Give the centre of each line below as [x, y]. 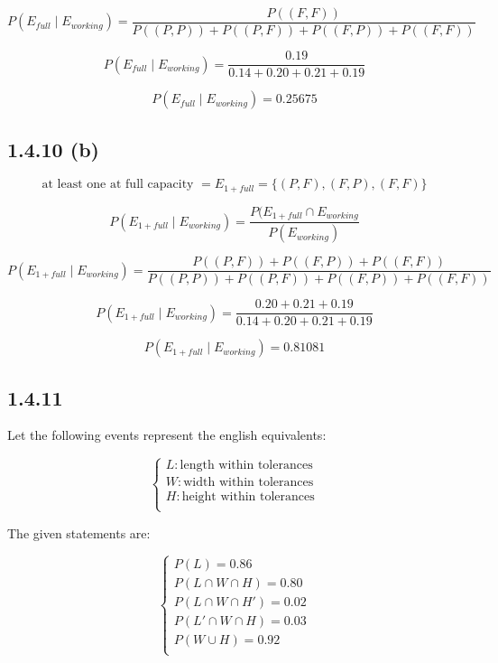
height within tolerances [248, 497]
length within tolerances [246, 466]
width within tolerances [249, 483]
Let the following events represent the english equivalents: [167, 435]
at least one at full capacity [118, 185]
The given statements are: [79, 532]
